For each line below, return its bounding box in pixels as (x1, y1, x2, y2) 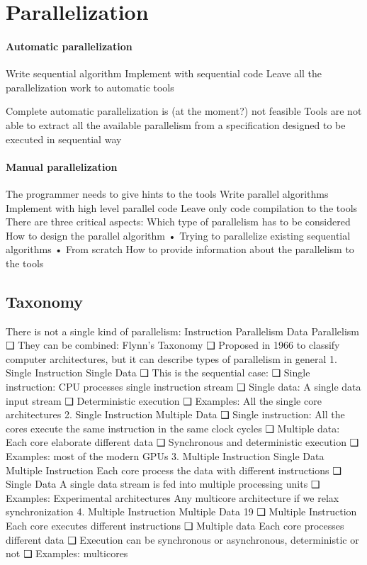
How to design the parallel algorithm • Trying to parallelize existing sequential (6, 228, 351, 242)
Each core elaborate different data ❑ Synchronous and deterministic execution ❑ (6, 435, 359, 449)
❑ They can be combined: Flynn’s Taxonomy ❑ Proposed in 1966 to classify (6, 337, 340, 352)
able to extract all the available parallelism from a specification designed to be (6, 117, 346, 132)
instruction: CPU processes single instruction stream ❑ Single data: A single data (6, 379, 361, 394)
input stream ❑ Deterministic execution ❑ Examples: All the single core (6, 393, 322, 408)
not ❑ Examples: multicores (6, 546, 128, 561)
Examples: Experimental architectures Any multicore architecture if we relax (6, 490, 339, 505)
